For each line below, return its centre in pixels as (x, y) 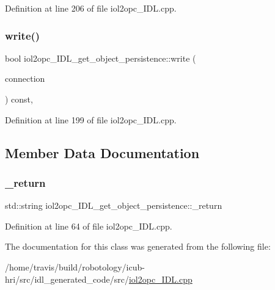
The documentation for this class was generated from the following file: (138, 246)
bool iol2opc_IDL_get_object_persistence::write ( (101, 58)
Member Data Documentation (102, 152)
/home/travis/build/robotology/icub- (75, 266)
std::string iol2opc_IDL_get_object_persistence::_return (114, 205)
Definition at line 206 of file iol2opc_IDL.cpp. (91, 8)
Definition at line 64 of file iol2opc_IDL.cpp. (89, 226)
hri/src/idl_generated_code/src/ (67, 279)
